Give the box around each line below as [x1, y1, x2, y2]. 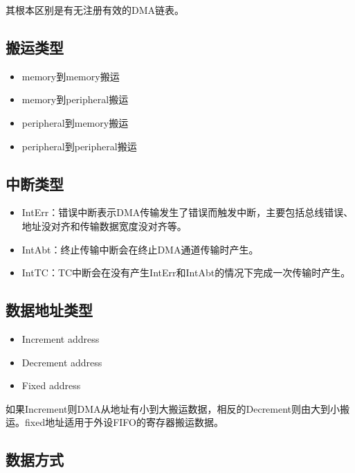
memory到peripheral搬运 [21, 92, 129, 107]
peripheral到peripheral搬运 [21, 139, 137, 153]
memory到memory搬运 [21, 69, 120, 83]
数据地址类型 [6, 299, 93, 321]
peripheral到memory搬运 [21, 115, 129, 130]
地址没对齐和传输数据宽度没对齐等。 [21, 218, 187, 233]
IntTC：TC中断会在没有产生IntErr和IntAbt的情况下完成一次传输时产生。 [21, 265, 351, 280]
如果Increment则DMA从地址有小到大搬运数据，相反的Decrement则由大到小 [6, 401, 340, 416]
